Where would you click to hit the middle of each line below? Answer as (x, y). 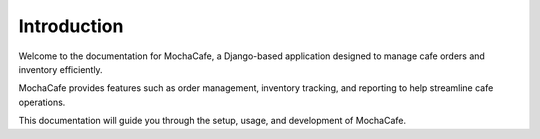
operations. (42, 102)
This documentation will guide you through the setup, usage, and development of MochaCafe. (212, 121)
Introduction (71, 26)
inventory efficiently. (61, 69)
